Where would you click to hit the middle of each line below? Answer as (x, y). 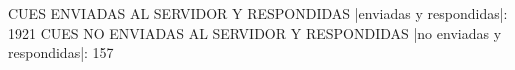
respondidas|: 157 (61, 52)
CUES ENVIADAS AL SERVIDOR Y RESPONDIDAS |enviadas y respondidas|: (258, 13)
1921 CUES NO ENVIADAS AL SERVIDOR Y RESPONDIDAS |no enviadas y (255, 32)
